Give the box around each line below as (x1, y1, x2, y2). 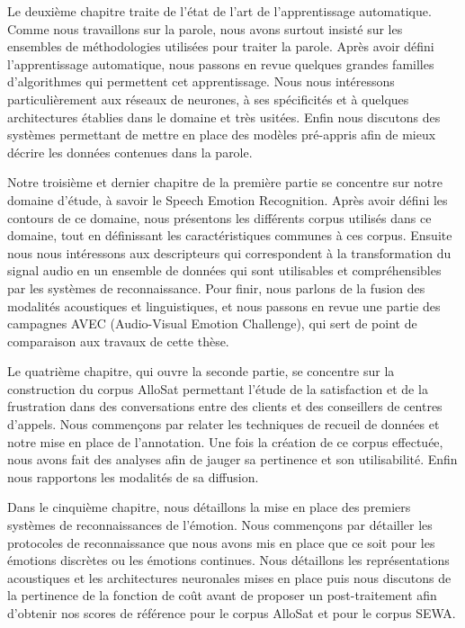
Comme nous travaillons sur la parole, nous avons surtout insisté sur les (7, 19, 403, 38)
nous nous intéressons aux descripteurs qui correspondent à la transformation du (7, 243, 452, 262)
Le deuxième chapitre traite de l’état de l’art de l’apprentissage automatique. (7, 2, 432, 20)
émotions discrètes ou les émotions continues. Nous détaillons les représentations (7, 551, 450, 570)
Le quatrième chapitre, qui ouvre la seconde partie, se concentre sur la (7, 362, 395, 381)
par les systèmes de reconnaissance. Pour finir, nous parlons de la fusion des (7, 278, 425, 297)
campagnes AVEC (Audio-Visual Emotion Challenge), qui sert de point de (7, 314, 417, 333)
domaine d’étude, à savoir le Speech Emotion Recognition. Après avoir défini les (7, 190, 448, 209)
